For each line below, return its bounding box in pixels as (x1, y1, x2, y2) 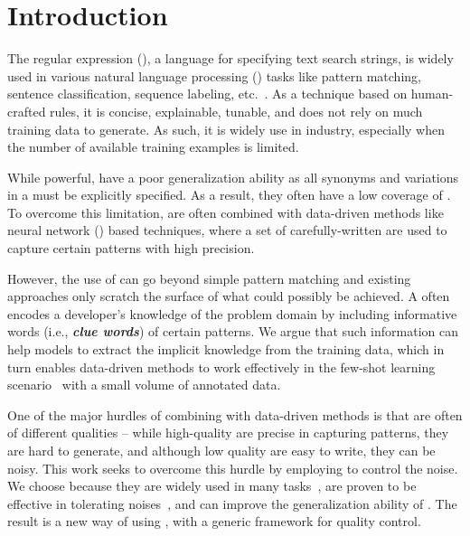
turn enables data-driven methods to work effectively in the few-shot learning (7, 357, 436, 376)
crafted (7, 101, 46, 120)
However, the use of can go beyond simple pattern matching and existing (7, 268, 411, 287)
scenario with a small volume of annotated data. (7, 375, 281, 394)
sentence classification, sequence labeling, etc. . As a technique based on (7, 84, 408, 103)
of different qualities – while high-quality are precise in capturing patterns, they (7, 423, 449, 442)
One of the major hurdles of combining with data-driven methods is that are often (7, 405, 463, 424)
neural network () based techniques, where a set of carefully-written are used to (7, 221, 447, 240)
